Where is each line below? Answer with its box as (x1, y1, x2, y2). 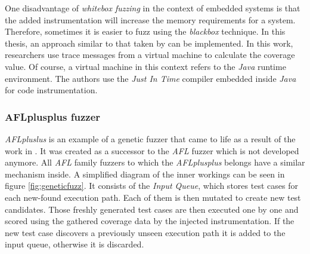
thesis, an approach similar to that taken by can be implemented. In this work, (5, 36, 293, 49)
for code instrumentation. (5, 84, 98, 96)
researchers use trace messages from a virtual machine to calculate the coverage (5, 48, 295, 61)
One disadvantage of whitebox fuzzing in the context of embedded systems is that (5, 2, 300, 14)
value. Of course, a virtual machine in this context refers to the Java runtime (5, 60, 286, 72)
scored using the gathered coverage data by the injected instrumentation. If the (5, 215, 294, 227)
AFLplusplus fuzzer (5, 109, 101, 124)
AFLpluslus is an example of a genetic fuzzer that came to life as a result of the (5, 132, 296, 145)
